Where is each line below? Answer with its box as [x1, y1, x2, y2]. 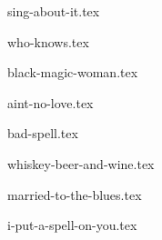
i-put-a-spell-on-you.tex [7, 215, 137, 235]
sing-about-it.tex [7, 2, 100, 20]
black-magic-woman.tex [7, 63, 138, 82]
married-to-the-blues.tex [7, 185, 142, 204]
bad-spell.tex [7, 124, 78, 143]
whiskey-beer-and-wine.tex [7, 154, 155, 173]
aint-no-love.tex [7, 93, 94, 112]
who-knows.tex [7, 32, 89, 51]
